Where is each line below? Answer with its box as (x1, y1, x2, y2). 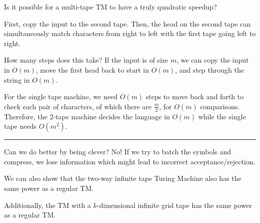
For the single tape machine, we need (4, 91, 118, 102)
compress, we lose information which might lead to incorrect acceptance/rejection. (4, 156, 255, 166)
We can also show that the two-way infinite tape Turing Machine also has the (4, 173, 241, 183)
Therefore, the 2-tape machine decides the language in (4, 111, 170, 121)
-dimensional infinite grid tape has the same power (96, 199, 252, 210)
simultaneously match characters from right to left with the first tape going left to (4, 28, 256, 39)
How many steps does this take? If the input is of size (4, 55, 168, 65)
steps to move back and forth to (145, 91, 244, 102)
